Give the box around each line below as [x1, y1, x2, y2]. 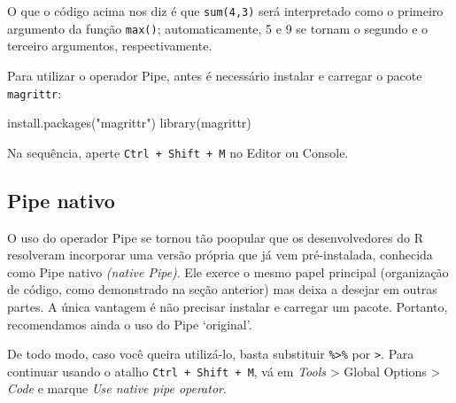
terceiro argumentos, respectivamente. [7, 36, 213, 55]
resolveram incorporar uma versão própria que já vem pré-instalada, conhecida [7, 245, 433, 264]
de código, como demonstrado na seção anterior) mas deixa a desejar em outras [7, 280, 437, 298]
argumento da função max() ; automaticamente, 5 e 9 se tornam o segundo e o [7, 19, 429, 37]
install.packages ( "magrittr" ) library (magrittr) [7, 113, 251, 132]
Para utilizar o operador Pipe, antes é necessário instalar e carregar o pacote [7, 66, 422, 84]
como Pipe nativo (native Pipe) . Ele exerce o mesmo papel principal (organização [7, 262, 449, 281]
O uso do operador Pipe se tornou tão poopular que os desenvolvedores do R [7, 228, 423, 246]
